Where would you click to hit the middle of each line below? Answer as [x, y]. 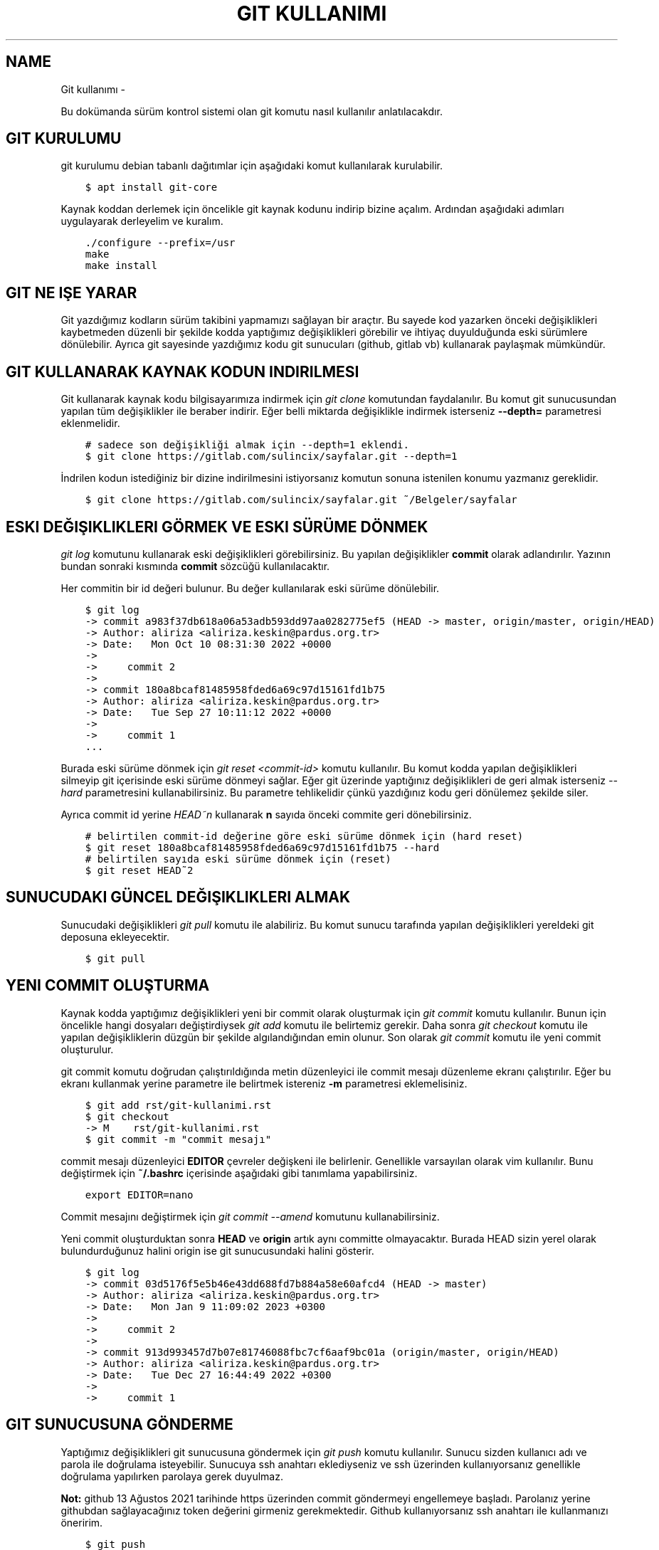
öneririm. [82, 1522]
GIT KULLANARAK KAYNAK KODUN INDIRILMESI [183, 371]
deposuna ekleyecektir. [115, 937]
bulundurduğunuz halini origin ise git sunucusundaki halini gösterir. [217, 1250]
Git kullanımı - [93, 89]
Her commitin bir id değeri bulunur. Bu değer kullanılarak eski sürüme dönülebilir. [250, 588]
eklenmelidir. [90, 423]
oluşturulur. [87, 1049]
